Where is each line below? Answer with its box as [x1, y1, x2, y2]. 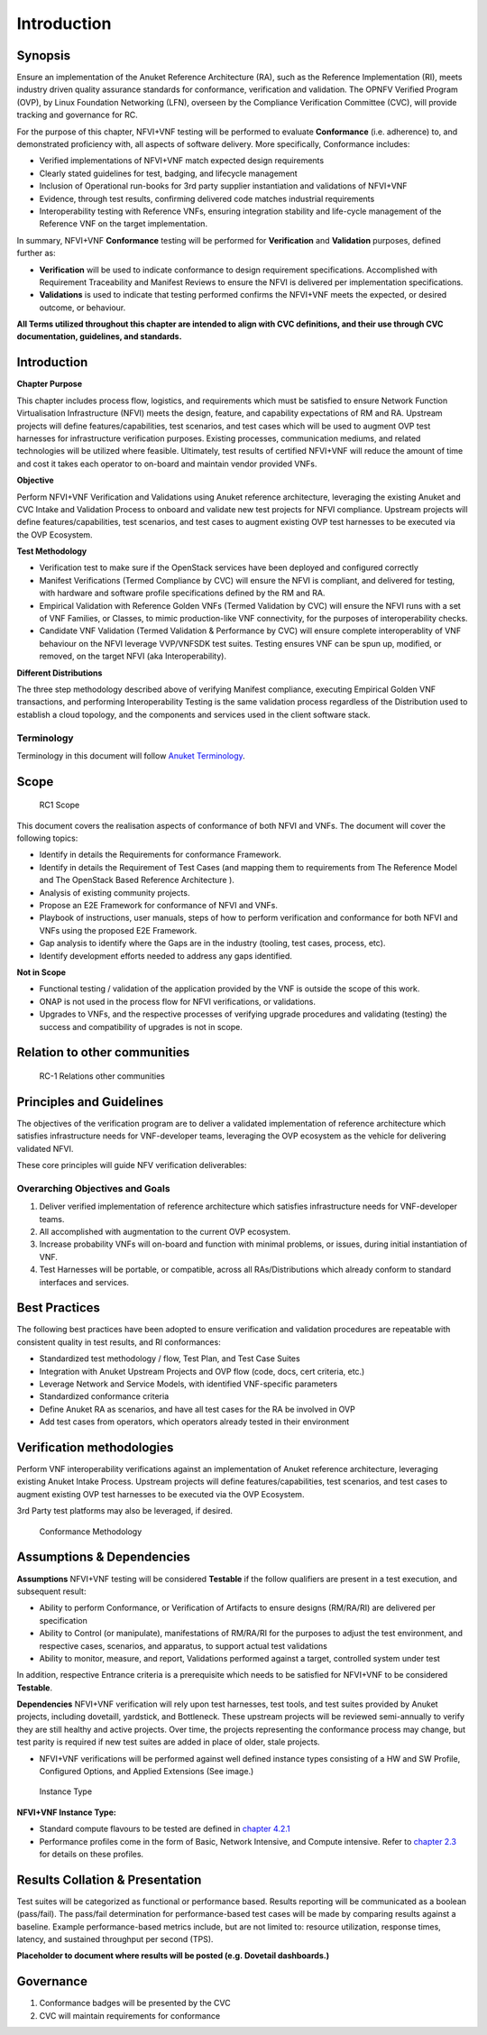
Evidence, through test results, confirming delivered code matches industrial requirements [39, 193, 375, 204]
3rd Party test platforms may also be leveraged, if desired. [16, 1506, 234, 1516]
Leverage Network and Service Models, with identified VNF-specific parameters [39, 1378, 338, 1389]
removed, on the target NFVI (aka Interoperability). [39, 650, 227, 662]
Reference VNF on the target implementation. [39, 218, 207, 229]
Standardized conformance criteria [39, 1391, 170, 1402]
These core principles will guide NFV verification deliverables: [16, 1160, 247, 1171]
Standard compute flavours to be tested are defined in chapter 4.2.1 [39, 1823, 290, 1835]
